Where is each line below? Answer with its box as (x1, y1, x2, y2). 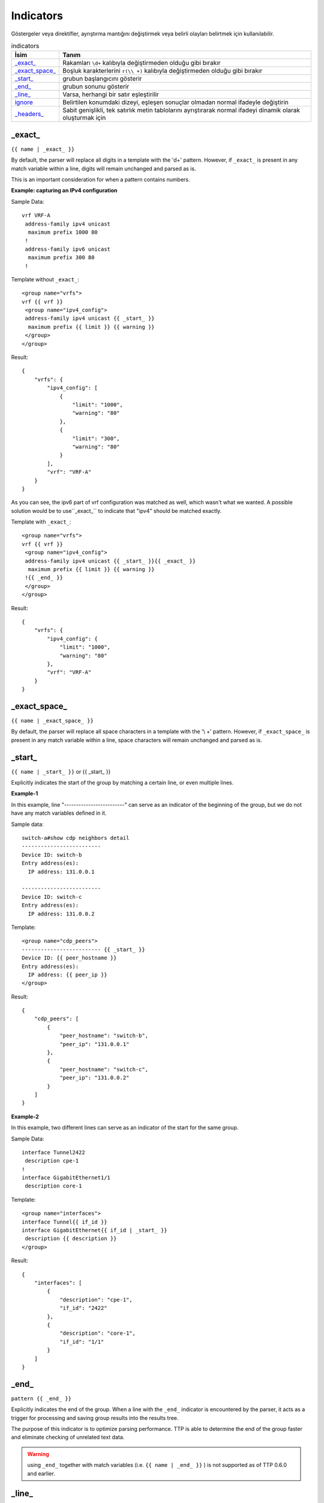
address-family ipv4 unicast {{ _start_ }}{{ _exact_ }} (25, 557, 196, 565)
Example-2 (11, 1113, 39, 1120)
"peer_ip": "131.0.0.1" (59, 1041, 130, 1047)
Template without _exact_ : (11, 275, 79, 283)
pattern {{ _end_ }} (11, 1395, 72, 1402)
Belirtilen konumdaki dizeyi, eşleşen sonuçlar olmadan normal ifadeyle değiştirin (62, 98, 289, 106)
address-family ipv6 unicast (25, 245, 111, 253)
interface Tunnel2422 (22, 1149, 85, 1156)
